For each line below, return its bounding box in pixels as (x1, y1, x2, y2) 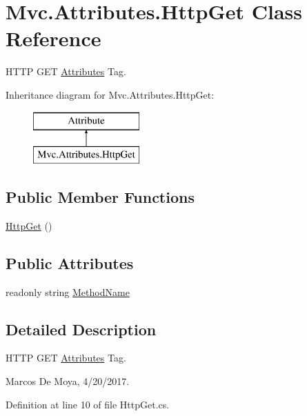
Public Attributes (6, 252, 134, 273)
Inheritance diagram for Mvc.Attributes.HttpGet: (6, 87, 215, 101)
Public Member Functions (6, 186, 195, 208)
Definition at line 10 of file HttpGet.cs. (6, 397, 170, 411)
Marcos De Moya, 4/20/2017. (6, 374, 130, 388)
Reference (6, 24, 101, 52)
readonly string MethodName (6, 284, 130, 299)
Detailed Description (6, 318, 157, 339)
